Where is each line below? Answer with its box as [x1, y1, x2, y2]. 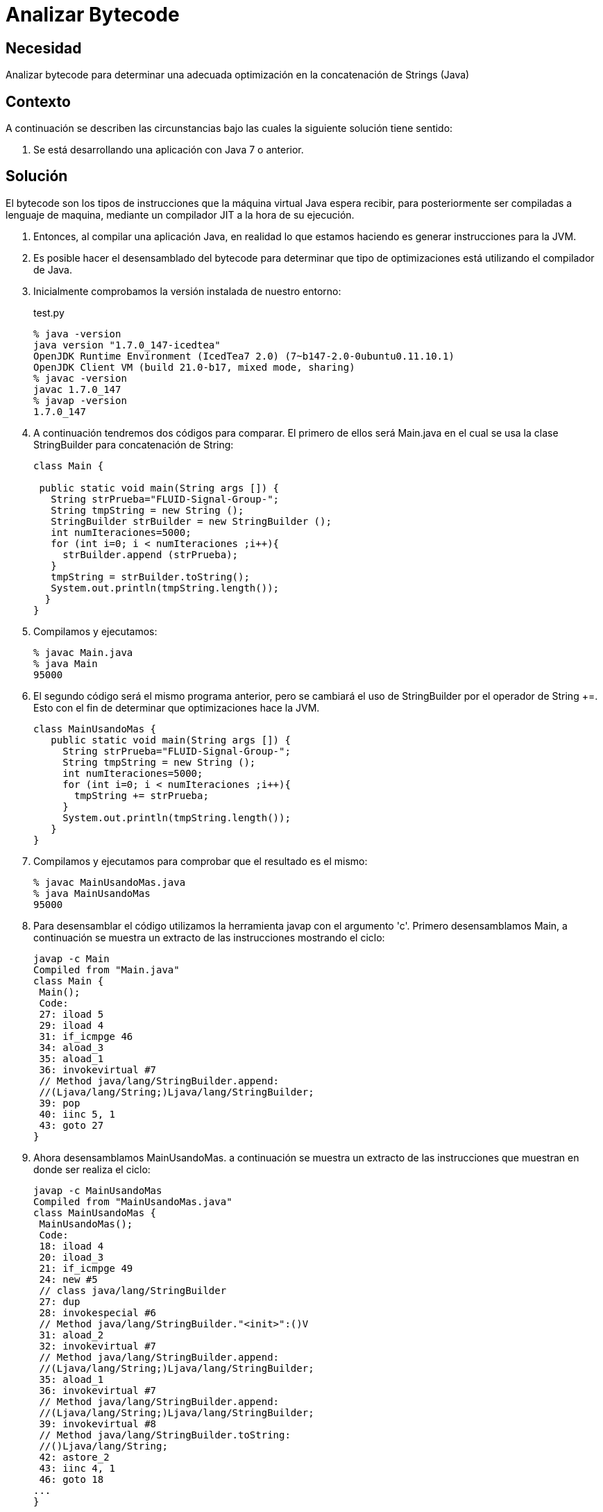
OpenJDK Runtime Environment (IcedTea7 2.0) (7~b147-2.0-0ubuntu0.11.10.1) [33, 350, 455, 362]
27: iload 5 [39, 1008, 104, 1020]
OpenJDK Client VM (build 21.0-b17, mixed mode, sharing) [33, 361, 355, 373]
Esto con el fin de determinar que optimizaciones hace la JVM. [33, 701, 320, 714]
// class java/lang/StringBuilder [39, 1284, 227, 1296]
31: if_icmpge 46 [39, 1030, 133, 1042]
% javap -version [33, 394, 127, 406]
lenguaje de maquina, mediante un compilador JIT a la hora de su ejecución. [6, 208, 355, 221]
